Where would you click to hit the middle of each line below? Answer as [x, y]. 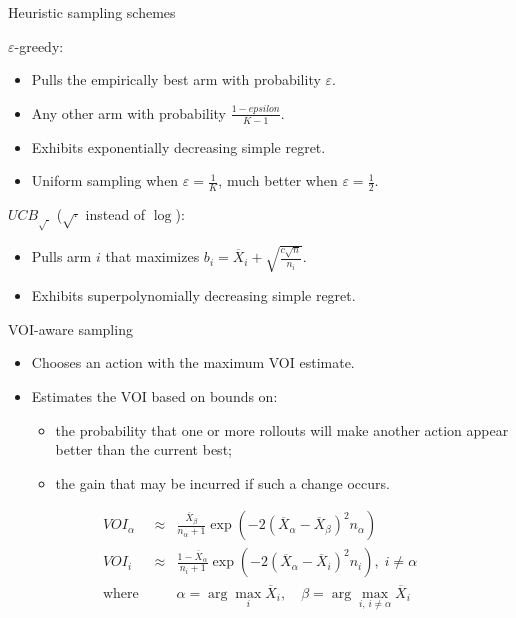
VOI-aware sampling [70, 328]
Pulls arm [61, 256]
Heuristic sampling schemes [92, 12]
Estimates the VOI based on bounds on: [154, 395]
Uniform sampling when [105, 180]
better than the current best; [143, 449]
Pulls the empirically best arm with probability [176, 79]
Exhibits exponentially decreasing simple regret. [178, 146]
